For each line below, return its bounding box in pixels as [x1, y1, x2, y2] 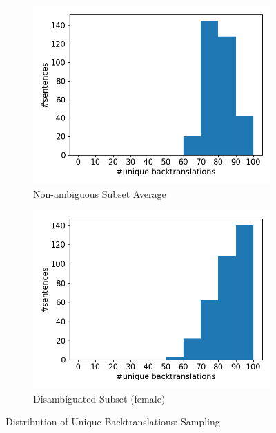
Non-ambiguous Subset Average [33, 186, 166, 201]
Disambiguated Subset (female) [33, 391, 166, 405]
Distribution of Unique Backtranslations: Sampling [6, 414, 220, 429]
